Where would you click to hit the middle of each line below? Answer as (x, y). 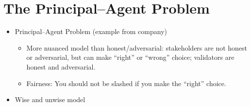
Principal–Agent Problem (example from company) (91, 31)
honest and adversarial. (61, 66)
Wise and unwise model (50, 99)
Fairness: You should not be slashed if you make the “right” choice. (126, 83)
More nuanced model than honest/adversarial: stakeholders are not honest (137, 47)
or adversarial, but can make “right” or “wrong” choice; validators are (130, 57)
